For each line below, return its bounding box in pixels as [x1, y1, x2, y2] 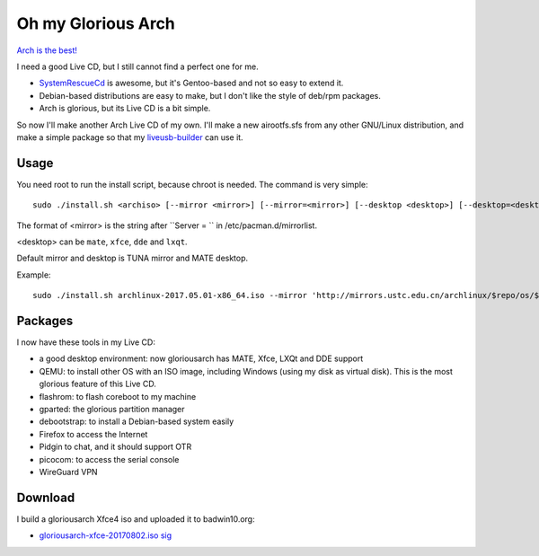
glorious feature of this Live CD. [39, 378, 156, 390]
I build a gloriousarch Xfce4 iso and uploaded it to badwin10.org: [16, 513, 255, 525]
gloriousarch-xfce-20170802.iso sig [39, 530, 172, 541]
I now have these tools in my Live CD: [16, 337, 156, 348]
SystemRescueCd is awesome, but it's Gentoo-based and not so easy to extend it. [39, 77, 344, 89]
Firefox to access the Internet [39, 428, 148, 439]
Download [16, 490, 75, 505]
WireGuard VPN [39, 466, 98, 477]
